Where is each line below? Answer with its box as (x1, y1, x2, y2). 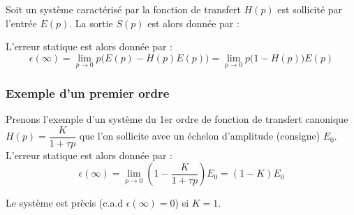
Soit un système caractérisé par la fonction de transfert (6, 2, 241, 16)
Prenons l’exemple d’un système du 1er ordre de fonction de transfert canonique (6, 112, 348, 126)
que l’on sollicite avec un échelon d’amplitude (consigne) (79, 128, 320, 143)
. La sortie (69, 15, 113, 30)
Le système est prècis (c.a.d (6, 195, 124, 210)
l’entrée (6, 15, 37, 30)
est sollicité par (277, 2, 343, 16)
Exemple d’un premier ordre (6, 84, 170, 101)
